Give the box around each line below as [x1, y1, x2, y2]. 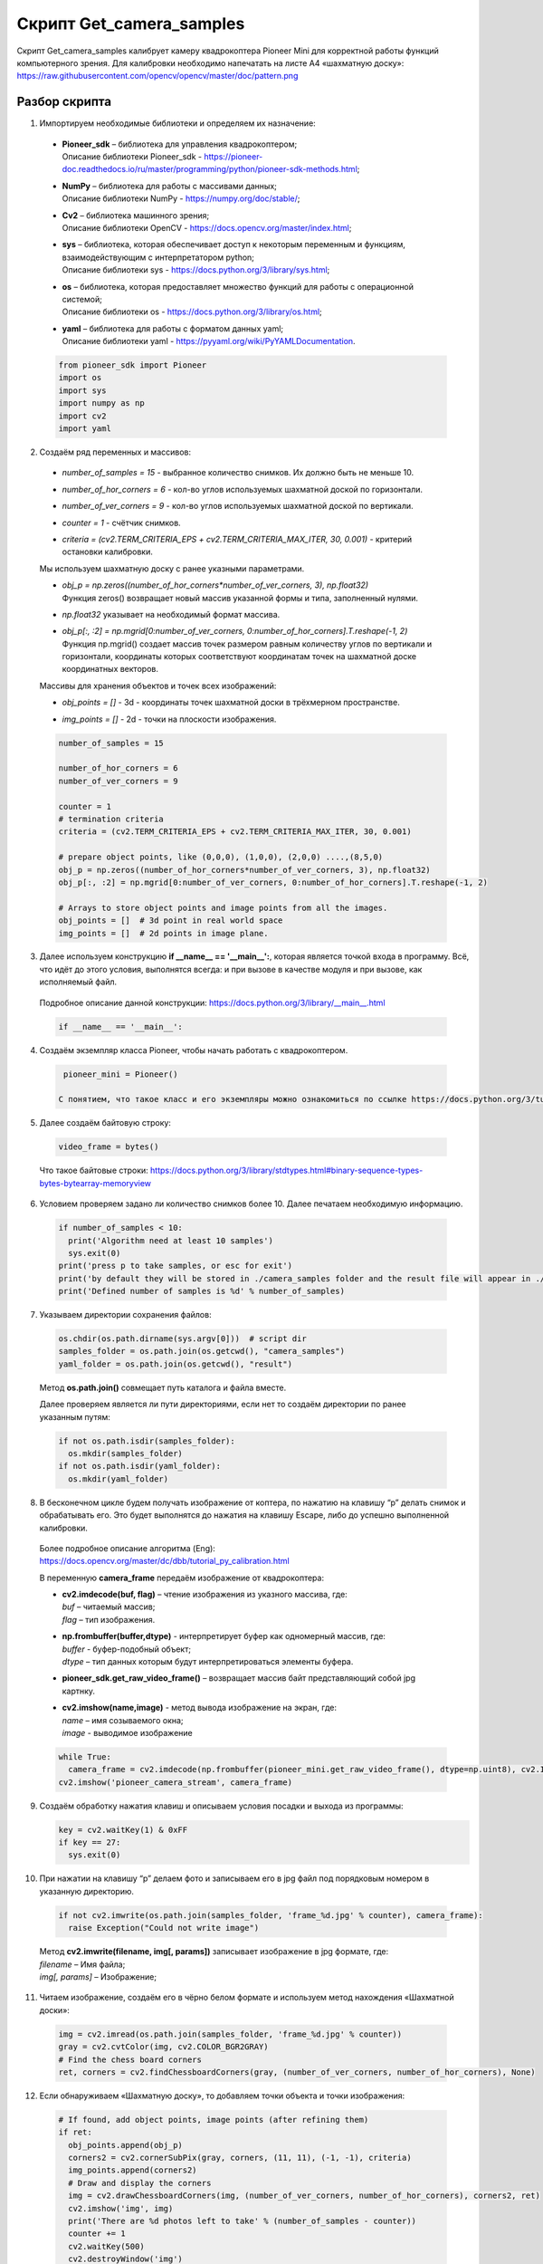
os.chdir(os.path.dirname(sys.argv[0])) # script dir [58, 1334, 307, 1344]
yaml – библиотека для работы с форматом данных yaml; [62, 322, 284, 334]
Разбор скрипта [16, 94, 112, 110]
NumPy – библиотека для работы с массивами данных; [62, 180, 278, 191]
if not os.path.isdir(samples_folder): [58, 1435, 235, 1446]
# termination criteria [58, 813, 165, 824]
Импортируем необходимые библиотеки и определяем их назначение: [39, 118, 316, 129]
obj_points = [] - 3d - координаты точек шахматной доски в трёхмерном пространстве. [62, 697, 400, 708]
